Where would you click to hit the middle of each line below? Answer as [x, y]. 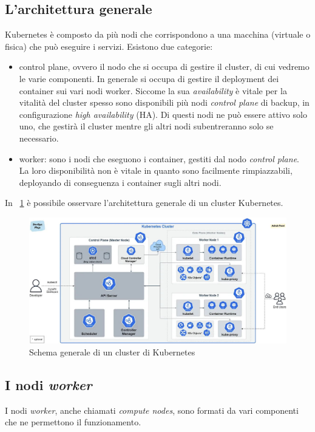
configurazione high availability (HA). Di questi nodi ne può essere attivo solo [163, 114]
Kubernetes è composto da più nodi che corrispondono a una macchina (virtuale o [158, 34]
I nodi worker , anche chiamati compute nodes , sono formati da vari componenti [152, 410]
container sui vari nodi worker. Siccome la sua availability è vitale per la [153, 90]
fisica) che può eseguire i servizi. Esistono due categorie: [109, 46]
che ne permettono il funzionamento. [73, 422]
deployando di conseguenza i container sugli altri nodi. [120, 182]
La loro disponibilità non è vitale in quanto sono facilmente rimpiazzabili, [156, 170]
